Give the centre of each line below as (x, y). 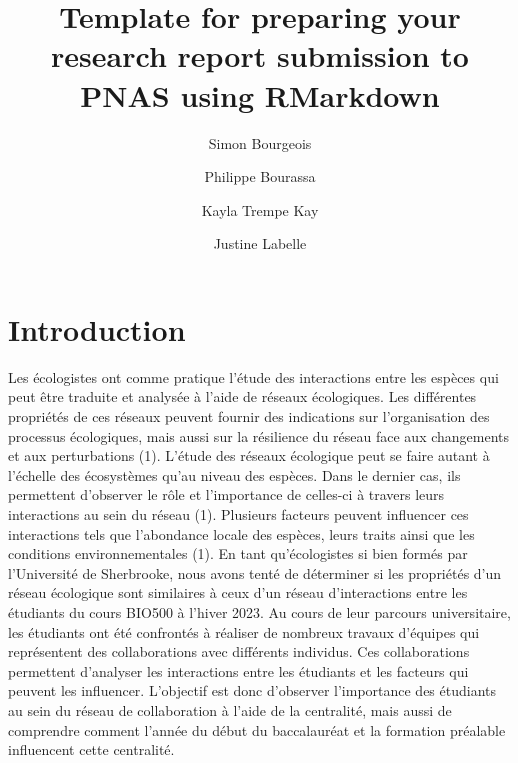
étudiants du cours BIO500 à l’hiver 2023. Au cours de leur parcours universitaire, (259, 611)
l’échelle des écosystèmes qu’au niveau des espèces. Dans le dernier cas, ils (234, 474)
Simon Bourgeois (260, 142)
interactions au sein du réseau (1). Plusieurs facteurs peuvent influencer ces (238, 513)
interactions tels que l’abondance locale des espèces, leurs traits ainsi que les (241, 533)
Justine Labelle (260, 243)
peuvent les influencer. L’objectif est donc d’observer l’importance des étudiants (252, 690)
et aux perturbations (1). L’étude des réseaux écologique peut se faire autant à (249, 455)
